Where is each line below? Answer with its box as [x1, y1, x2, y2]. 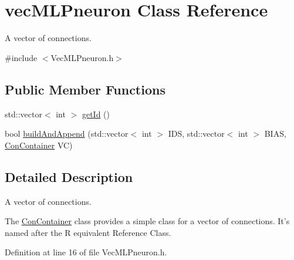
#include [5, 51, 38, 63]
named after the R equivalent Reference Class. [5, 226, 171, 238]
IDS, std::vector [168, 127, 225, 140]
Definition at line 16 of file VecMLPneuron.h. [5, 246, 167, 258]
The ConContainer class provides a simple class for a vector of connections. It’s [5, 215, 290, 227]
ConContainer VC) [5, 139, 73, 151]
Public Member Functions [5, 80, 165, 98]
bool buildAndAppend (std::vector [5, 127, 129, 140]
